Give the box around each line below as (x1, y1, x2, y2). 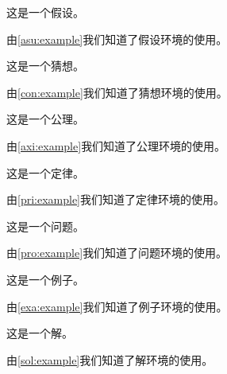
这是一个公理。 (6, 111, 84, 127)
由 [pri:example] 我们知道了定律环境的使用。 (6, 191, 225, 208)
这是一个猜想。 (6, 57, 84, 74)
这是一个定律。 (6, 164, 84, 181)
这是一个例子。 (6, 271, 84, 287)
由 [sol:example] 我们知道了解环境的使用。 (6, 351, 214, 368)
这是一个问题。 (6, 217, 84, 234)
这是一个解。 (6, 325, 73, 341)
